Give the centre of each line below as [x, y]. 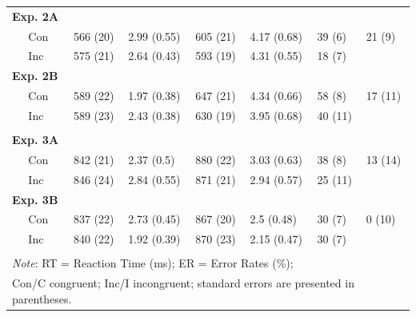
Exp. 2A [36, 16]
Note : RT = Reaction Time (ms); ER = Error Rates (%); [153, 263]
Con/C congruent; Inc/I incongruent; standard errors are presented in [183, 283]
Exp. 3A [36, 140]
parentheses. [42, 298]
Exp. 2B [35, 76]
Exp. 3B [35, 199]
